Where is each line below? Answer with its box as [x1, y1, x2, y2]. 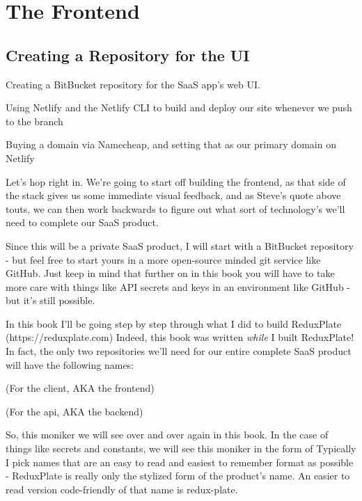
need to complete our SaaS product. [6, 215, 159, 230]
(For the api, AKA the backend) [6, 404, 143, 418]
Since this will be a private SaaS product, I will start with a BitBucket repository [6, 238, 354, 253]
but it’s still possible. [6, 293, 95, 308]
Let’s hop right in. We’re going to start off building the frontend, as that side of [6, 174, 346, 189]
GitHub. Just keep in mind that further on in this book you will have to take [6, 266, 335, 280]
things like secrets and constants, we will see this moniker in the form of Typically [6, 441, 356, 456]
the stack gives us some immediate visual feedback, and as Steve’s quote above [6, 188, 341, 202]
